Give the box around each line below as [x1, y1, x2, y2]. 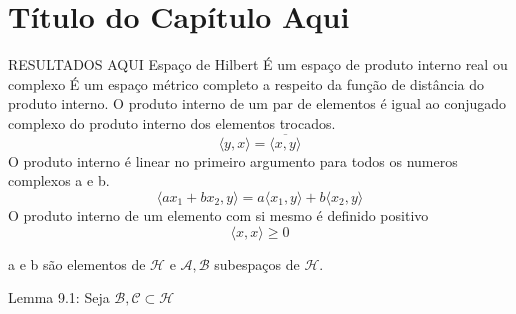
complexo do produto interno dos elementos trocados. [8, 112, 336, 133]
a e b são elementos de [8, 253, 146, 274]
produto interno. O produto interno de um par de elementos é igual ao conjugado [8, 93, 507, 114]
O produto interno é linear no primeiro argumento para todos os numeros [8, 150, 458, 171]
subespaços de [214, 253, 300, 274]
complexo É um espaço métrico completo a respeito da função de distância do [8, 73, 485, 94]
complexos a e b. [8, 170, 110, 191]
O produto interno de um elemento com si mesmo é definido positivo [8, 204, 429, 225]
